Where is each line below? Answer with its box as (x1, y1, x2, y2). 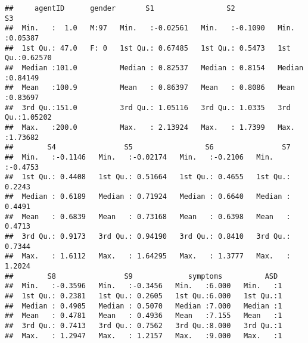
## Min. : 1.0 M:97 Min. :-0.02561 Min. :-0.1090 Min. (5, 24, 295, 33)
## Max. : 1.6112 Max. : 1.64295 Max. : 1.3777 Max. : (5, 252, 291, 261)
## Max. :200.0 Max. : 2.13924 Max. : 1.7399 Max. (5, 123, 295, 132)
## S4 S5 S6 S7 (5, 143, 291, 152)
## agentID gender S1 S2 (5, 4, 235, 13)
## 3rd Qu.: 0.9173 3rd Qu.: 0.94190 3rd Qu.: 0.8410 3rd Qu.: (5, 232, 291, 241)
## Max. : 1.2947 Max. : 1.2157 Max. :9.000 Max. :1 (5, 331, 282, 340)
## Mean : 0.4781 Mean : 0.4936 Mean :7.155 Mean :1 (5, 311, 282, 320)
